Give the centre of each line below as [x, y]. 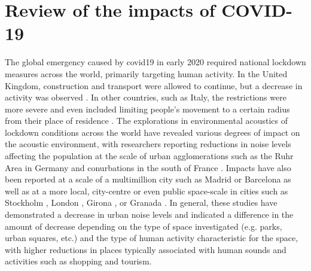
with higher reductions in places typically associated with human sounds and [146, 249]
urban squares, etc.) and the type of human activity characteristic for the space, [152, 238]
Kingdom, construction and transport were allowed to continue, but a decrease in [154, 85]
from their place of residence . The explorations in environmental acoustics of [146, 121]
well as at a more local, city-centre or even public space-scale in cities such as [147, 191]
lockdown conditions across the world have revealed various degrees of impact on [153, 132]
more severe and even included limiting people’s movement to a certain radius [147, 109]
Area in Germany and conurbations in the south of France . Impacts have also [148, 167]
